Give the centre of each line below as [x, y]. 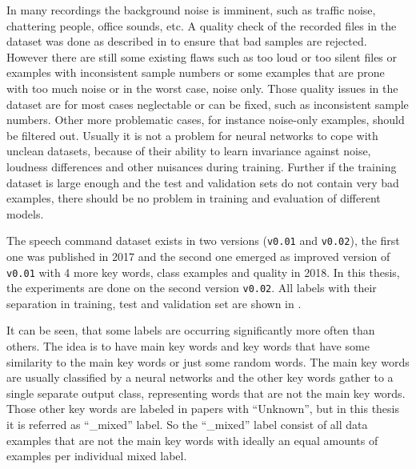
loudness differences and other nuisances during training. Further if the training [202, 166]
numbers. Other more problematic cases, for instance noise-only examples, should [206, 120]
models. [25, 213]
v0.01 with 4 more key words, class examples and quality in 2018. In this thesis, [203, 272]
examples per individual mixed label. [97, 456]
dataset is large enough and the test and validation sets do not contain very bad [203, 182]
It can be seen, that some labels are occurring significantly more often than [191, 330]
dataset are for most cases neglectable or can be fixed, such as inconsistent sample [208, 104]
